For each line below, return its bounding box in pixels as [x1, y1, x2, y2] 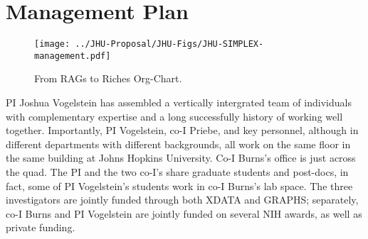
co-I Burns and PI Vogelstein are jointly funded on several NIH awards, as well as [6, 206, 362, 221]
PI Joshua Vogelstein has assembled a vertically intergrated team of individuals [6, 95, 352, 110]
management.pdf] [34, 50, 111, 61]
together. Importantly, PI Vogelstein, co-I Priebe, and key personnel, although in [6, 123, 359, 138]
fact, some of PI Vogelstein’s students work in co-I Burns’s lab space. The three [6, 178, 353, 193]
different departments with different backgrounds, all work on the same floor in [6, 136, 351, 151]
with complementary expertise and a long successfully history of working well [6, 109, 343, 123]
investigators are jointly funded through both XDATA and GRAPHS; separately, [6, 192, 359, 207]
